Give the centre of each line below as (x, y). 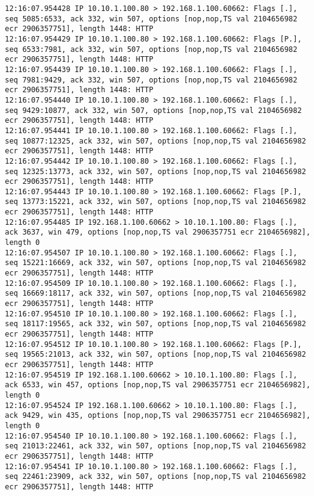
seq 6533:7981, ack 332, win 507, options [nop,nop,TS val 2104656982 (151, 49)
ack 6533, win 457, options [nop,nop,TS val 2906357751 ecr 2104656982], (158, 385)
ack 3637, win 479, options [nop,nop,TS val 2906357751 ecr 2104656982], (158, 232)
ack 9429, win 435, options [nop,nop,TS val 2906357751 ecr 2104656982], (158, 416)
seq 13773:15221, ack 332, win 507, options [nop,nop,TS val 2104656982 (155, 202)
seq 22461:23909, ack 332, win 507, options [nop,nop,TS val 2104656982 (155, 477)
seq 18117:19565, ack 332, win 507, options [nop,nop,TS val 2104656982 (155, 324)
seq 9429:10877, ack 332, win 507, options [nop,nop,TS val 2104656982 (153, 110)
